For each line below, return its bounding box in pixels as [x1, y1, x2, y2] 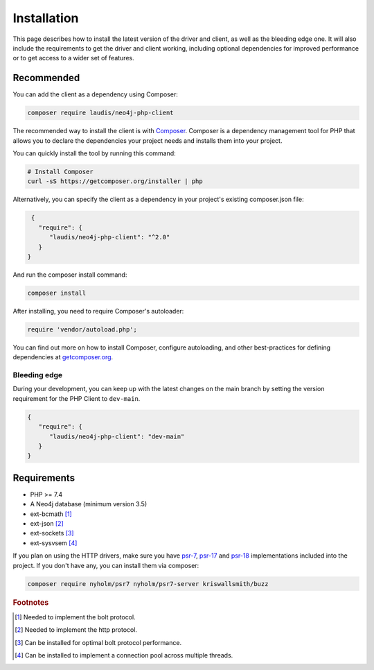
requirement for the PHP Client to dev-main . [12, 394, 141, 402]
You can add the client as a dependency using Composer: [12, 90, 178, 98]
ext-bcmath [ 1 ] [30, 510, 72, 518]
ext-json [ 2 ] [30, 519, 64, 527]
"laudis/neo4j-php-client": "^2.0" [49, 233, 170, 241]
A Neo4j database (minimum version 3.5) [30, 500, 148, 508]
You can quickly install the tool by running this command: [12, 149, 176, 157]
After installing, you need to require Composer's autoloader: [12, 307, 184, 315]
